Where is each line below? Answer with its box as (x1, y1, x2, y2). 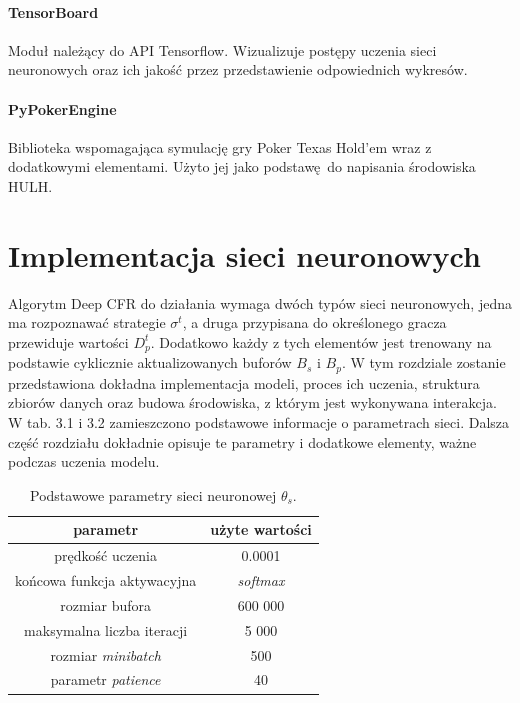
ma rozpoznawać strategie (8, 312, 166, 333)
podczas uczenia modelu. (8, 451, 160, 472)
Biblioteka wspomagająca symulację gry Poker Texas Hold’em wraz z (8, 136, 432, 157)
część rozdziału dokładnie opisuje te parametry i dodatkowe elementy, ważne (8, 431, 477, 452)
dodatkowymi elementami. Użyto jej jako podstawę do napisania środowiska (8, 156, 476, 177)
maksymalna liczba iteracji (24, 619, 188, 640)
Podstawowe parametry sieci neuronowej (30, 484, 277, 505)
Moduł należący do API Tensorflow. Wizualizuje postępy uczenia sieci (8, 39, 437, 60)
